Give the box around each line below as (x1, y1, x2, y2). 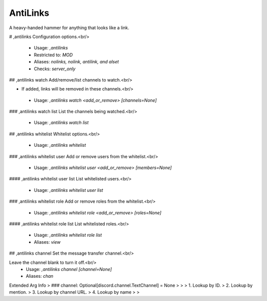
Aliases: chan (26, 273, 54, 279)
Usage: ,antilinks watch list (34, 120, 89, 126)
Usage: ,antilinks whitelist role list (34, 232, 102, 238)
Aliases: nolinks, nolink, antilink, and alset (34, 59, 119, 65)
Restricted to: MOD (34, 52, 73, 58)
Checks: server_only (34, 66, 76, 72)
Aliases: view (34, 239, 61, 245)
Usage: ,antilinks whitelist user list (34, 187, 103, 193)
